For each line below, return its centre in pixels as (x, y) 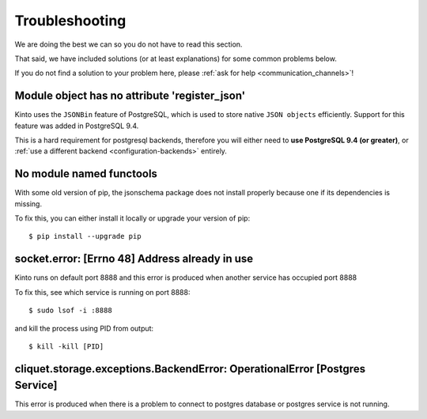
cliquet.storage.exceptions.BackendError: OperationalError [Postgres (190, 369)
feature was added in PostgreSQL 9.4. (77, 126)
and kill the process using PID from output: (84, 328)
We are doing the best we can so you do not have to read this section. (128, 44)
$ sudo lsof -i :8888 (70, 311)
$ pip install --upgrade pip (85, 236)
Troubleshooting (70, 21)
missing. (28, 204)
